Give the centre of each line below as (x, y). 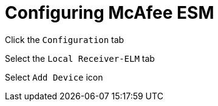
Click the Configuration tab (65, 39)
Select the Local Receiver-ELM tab (80, 58)
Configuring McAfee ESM (110, 13)
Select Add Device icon (54, 77)
